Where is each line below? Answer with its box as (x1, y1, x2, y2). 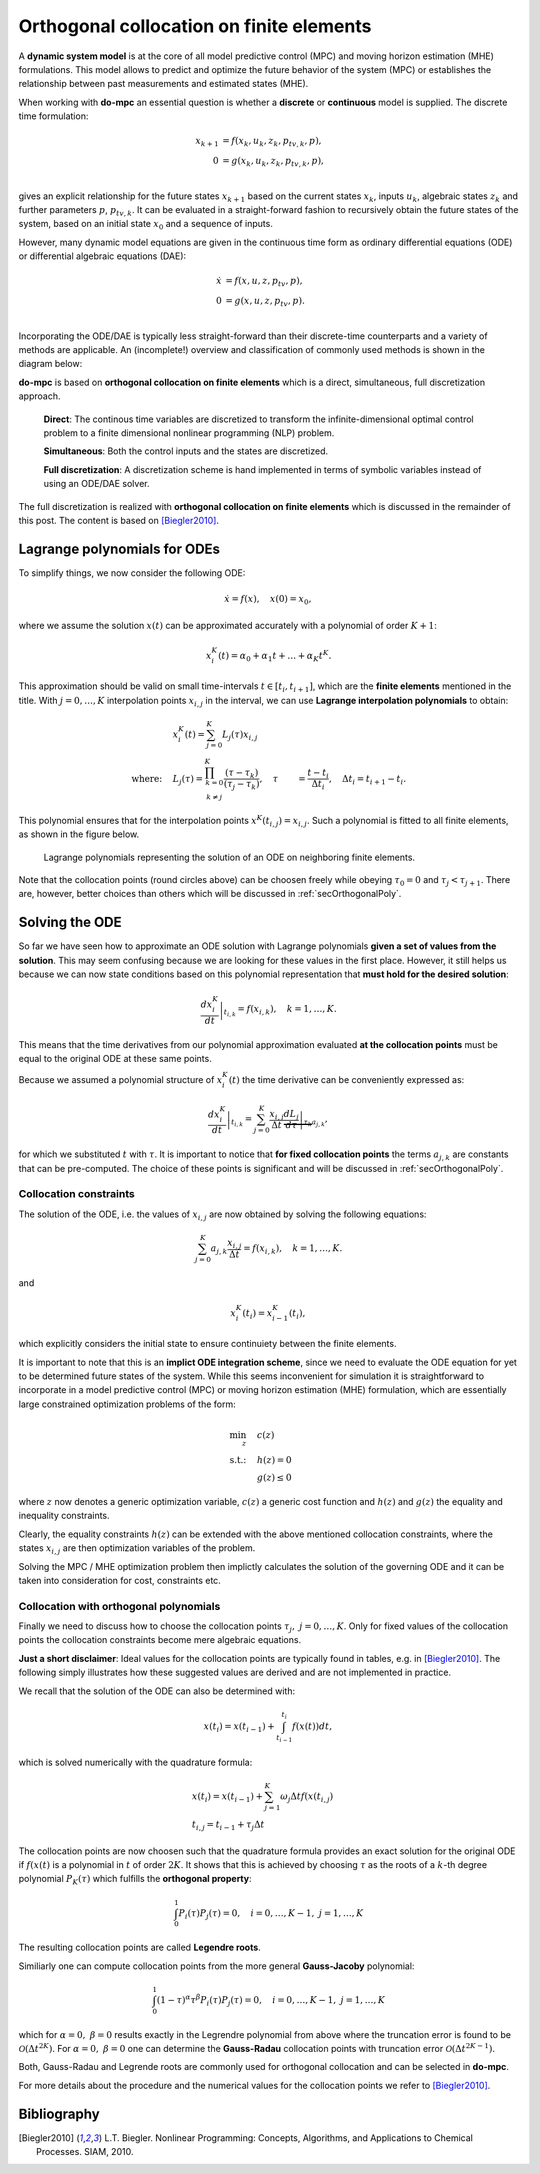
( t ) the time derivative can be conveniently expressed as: (228, 1074, 465, 1086)
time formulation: (18, 110, 89, 122)
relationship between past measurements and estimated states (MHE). (18, 78, 309, 90)
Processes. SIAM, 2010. (36, 2146, 134, 2158)
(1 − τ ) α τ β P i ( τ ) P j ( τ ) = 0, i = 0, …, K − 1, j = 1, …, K (156, 1993, 386, 2008)
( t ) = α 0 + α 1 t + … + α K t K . (218, 648, 332, 664)
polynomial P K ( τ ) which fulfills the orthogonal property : (18, 1873, 252, 1887)
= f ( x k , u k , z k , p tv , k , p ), (221, 135, 322, 149)
